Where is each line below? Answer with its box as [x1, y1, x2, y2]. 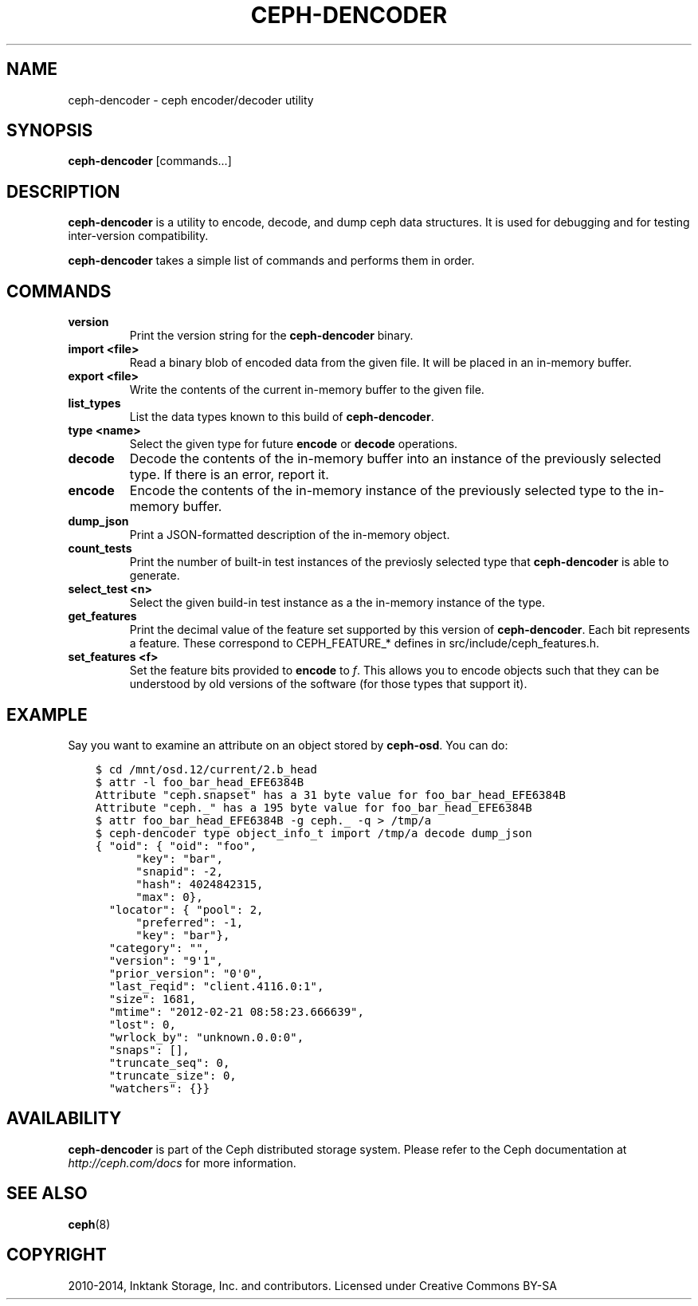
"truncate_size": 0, [108, 1068, 237, 1082]
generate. [129, 568, 180, 583]
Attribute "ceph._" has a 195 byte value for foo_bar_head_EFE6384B [95, 801, 532, 814]
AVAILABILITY [6, 1108, 122, 1129]
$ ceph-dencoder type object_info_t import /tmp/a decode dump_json [95, 826, 532, 840]
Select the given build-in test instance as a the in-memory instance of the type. [129, 596, 545, 610]
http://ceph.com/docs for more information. [68, 1155, 296, 1170]
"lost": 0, [108, 1017, 176, 1031]
